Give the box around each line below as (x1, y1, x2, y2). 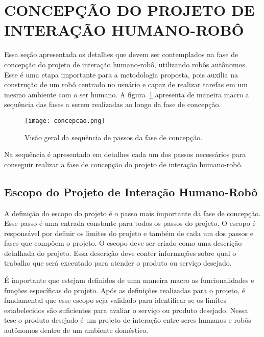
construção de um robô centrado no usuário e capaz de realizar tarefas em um (4, 79, 248, 90)
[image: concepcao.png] (25, 117, 105, 124)
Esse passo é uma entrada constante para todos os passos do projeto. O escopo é (4, 218, 256, 228)
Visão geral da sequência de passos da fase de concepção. (25, 132, 203, 142)
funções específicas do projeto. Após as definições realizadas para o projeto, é (4, 284, 246, 295)
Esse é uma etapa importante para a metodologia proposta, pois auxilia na (4, 69, 238, 80)
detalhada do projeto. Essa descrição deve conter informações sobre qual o (4, 247, 236, 258)
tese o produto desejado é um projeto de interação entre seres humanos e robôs (4, 315, 251, 325)
